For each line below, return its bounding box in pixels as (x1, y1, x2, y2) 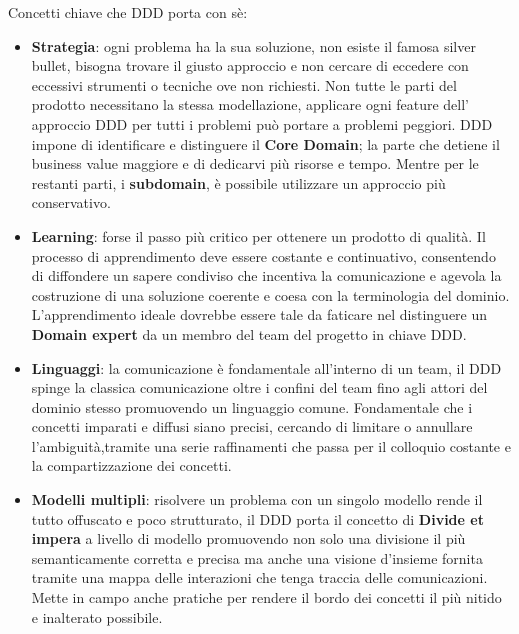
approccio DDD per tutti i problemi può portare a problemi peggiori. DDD (31, 113, 493, 134)
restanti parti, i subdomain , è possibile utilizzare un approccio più (31, 172, 446, 193)
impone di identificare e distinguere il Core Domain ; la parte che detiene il (31, 133, 500, 154)
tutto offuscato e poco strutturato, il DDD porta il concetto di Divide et (31, 508, 484, 529)
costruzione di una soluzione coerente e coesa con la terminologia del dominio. (31, 284, 510, 305)
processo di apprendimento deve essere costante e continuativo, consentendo (31, 245, 496, 266)
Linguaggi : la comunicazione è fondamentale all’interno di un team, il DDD (31, 357, 502, 378)
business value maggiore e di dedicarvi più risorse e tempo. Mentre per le (31, 153, 479, 174)
